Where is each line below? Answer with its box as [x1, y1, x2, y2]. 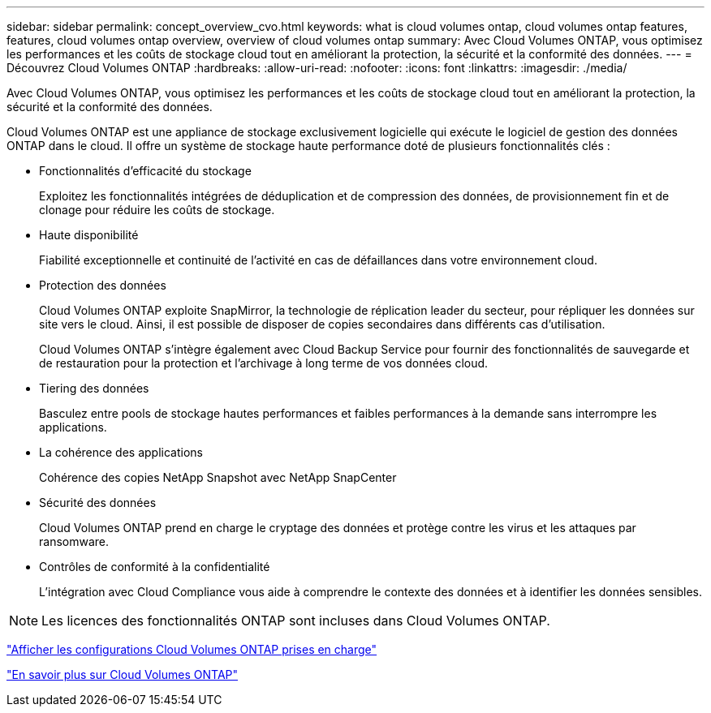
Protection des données [39, 278, 166, 292]
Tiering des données [39, 381, 149, 395]
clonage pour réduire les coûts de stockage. [39, 203, 275, 217]
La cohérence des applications [39, 445, 203, 459]
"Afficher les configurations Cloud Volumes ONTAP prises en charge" [6, 642, 377, 656]
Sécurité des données [39, 496, 157, 509]
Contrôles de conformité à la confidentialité [39, 560, 270, 573]
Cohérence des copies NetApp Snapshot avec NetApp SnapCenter [39, 470, 397, 484]
